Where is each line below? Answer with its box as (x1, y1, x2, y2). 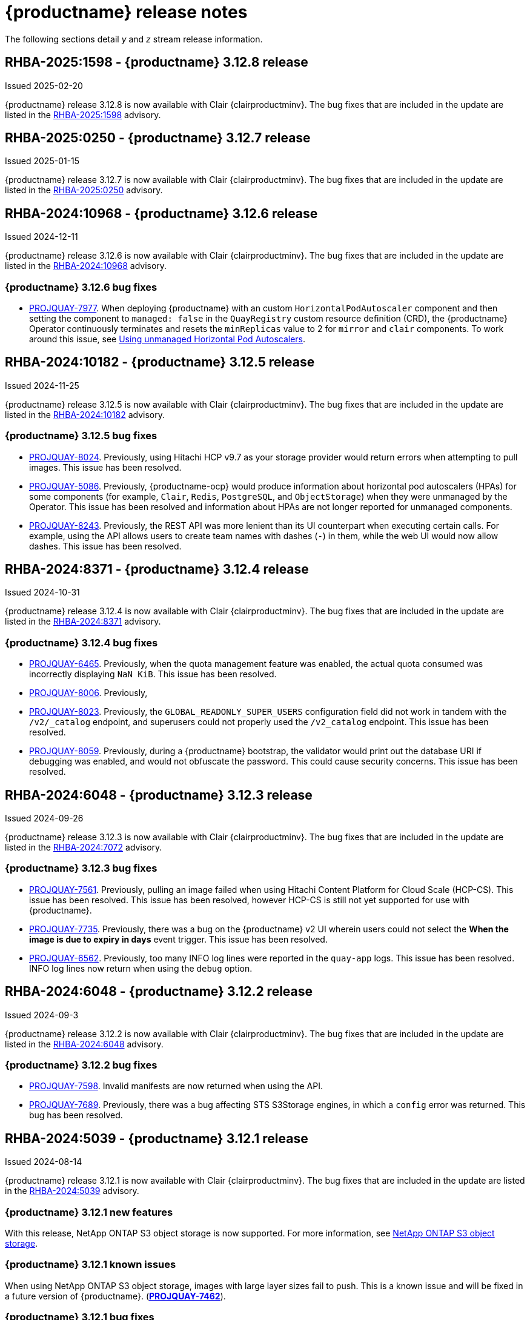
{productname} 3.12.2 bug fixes (5, 1059, 157, 1072)
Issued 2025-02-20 (5, 80, 83, 91)
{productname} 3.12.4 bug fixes (5, 636, 158, 649)
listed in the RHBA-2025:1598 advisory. (5, 109, 161, 120)
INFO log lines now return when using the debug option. (29, 963, 253, 973)
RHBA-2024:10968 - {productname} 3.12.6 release (5, 205, 318, 221)
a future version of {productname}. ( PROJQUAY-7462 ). (5, 1290, 226, 1301)
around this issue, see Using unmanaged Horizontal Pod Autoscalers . (29, 334, 306, 345)
